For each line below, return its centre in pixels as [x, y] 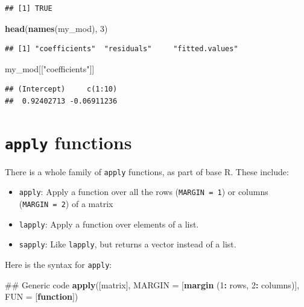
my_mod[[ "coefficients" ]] [50, 68]
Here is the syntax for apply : [59, 265]
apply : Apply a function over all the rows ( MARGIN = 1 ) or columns [144, 192]
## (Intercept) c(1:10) [61, 89]
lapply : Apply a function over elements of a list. [109, 224]
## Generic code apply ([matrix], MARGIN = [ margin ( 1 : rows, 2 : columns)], [152, 284]
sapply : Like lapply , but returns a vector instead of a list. [128, 244]
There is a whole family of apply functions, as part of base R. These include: [147, 171]
